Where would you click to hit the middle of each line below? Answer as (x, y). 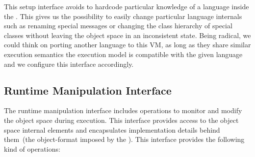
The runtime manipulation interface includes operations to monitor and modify (123, 110)
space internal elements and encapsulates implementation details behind (112, 129)
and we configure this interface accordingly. (69, 64)
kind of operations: (32, 148)
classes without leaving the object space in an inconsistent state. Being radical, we (127, 35)
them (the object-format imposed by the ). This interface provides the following (124, 139)
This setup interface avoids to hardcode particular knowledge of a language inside (127, 6)
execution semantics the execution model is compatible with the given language (123, 54)
